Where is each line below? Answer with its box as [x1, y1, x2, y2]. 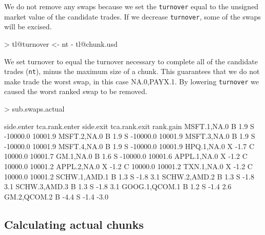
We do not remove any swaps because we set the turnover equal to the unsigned [4, 1, 259, 11]
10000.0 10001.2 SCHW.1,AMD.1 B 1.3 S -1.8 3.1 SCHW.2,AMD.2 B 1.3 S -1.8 [4, 171, 254, 182]
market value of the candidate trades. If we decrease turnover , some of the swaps [4, 11, 261, 22]
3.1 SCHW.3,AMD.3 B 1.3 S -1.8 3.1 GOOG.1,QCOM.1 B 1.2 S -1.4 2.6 [4, 181, 232, 192]
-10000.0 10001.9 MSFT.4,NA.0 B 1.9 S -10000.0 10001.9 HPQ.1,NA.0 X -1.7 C [4, 140, 255, 151]
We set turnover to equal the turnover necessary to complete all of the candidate [4, 56, 258, 66]
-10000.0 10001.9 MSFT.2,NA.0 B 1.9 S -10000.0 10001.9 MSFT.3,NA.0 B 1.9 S [4, 131, 255, 141]
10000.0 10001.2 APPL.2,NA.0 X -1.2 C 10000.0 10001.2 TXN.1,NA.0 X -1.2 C [4, 160, 253, 171]
